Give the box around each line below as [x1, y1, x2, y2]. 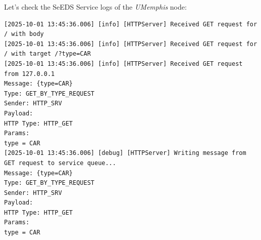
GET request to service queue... [4, 159, 116, 167]
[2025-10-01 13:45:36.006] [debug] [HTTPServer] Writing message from [4, 149, 246, 157]
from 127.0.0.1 [4, 70, 55, 77]
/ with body [4, 30, 44, 38]
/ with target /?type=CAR [4, 50, 91, 58]
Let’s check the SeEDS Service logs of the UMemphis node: [4, 2, 187, 12]
